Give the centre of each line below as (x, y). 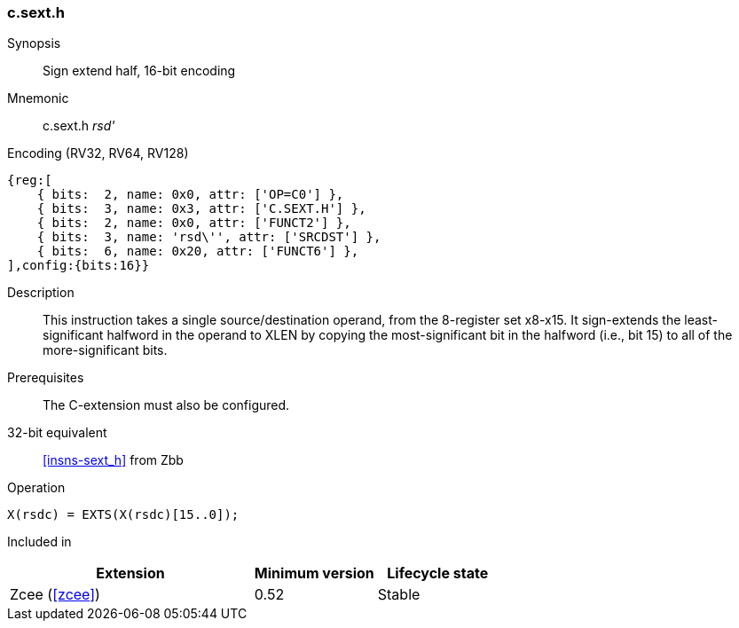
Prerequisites (46, 378)
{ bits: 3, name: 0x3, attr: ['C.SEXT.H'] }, (201, 209)
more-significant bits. (105, 350)
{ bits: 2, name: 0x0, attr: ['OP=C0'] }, (190, 195)
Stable (399, 595)
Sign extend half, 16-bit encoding (139, 71)
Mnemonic (38, 98)
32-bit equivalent (57, 433)
